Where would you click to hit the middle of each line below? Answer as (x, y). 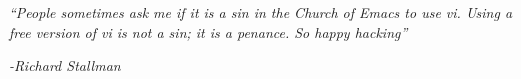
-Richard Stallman (65, 65)
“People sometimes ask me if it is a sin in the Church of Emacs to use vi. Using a (261, 12)
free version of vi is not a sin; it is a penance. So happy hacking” (208, 31)
